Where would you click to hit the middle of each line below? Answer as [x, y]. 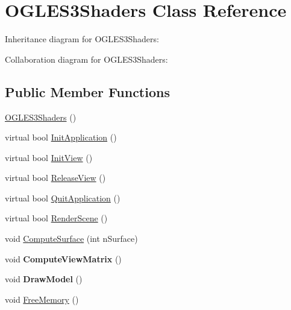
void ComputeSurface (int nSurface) [71, 239]
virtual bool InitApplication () [61, 137]
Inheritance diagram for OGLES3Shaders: [82, 39]
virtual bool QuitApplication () [63, 198]
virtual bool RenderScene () [56, 218]
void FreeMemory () [42, 299]
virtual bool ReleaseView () [55, 178]
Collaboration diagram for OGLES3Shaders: [86, 59]
